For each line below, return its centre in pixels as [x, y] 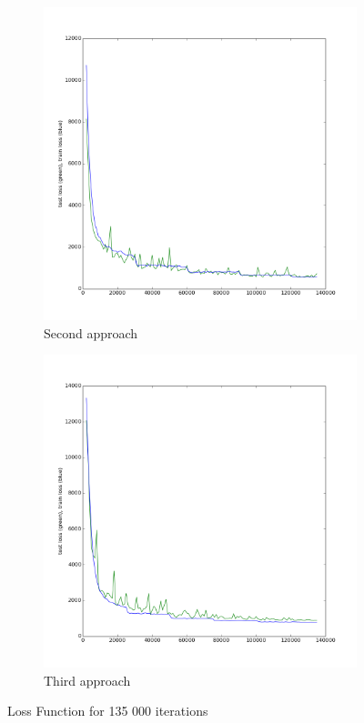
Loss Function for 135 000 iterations [108, 711]
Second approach [91, 332]
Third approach [87, 680]
